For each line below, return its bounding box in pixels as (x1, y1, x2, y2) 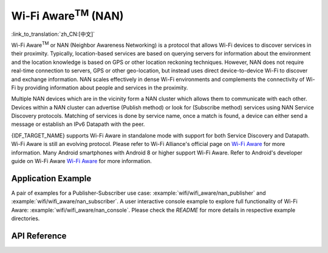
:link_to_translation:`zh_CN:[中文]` (11, 30, 95, 38)
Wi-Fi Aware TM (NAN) (11, 7, 124, 23)
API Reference (11, 230, 67, 241)
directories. (11, 215, 40, 222)
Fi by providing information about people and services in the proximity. (11, 84, 188, 91)
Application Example (11, 173, 92, 184)
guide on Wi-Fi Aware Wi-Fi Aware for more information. (11, 158, 152, 165)
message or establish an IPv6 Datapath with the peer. (11, 120, 145, 128)
